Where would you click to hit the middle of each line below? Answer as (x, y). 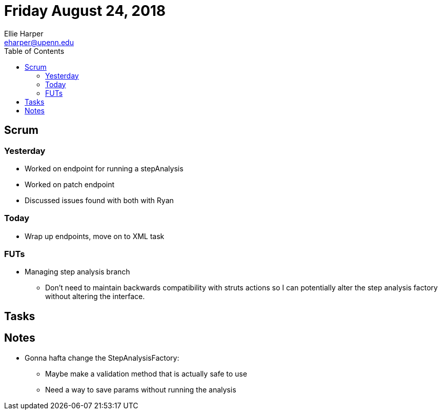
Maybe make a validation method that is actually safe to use (146, 373)
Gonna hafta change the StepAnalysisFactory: (102, 358)
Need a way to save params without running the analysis (141, 389)
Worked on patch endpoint (70, 184)
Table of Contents (34, 51)
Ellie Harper (24, 33)
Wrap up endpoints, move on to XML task (95, 236)
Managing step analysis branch (77, 272)
